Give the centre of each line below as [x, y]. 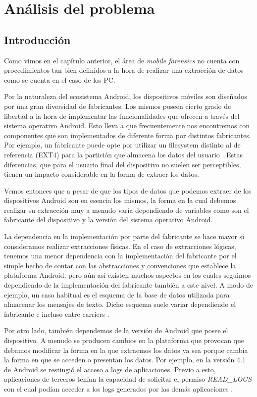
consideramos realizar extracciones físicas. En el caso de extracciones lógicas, [120, 246]
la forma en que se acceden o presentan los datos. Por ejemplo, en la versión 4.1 [125, 360]
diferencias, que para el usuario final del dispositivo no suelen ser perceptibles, [123, 164]
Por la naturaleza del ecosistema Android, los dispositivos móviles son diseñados [126, 96]
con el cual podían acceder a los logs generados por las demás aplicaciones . [119, 388]
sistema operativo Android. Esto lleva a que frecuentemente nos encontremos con [127, 125]
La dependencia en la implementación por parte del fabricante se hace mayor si [124, 236]
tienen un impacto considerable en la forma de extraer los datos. [102, 174]
